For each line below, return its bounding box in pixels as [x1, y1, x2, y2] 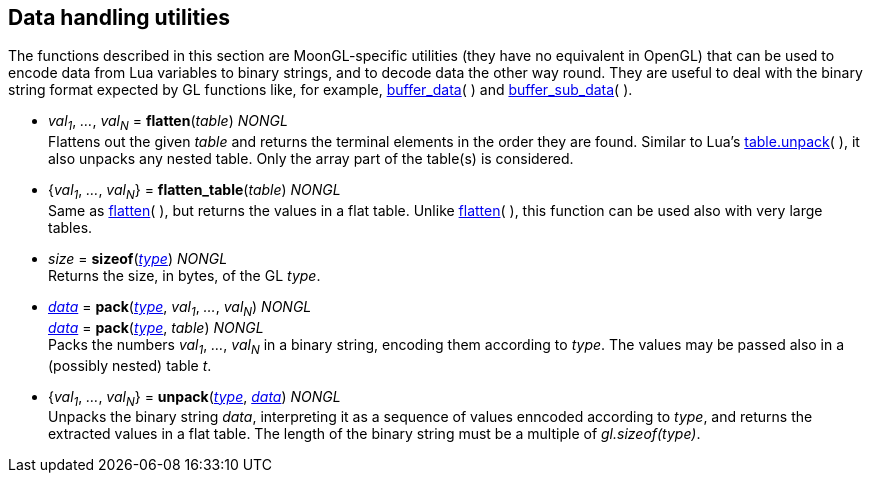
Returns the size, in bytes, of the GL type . [48, 267, 321, 285]
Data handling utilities [8, 5, 231, 30]
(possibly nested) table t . [48, 356, 212, 374]
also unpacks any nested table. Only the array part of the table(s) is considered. [48, 150, 574, 168]
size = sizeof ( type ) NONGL [48, 250, 228, 268]
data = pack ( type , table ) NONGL [48, 318, 264, 336]
